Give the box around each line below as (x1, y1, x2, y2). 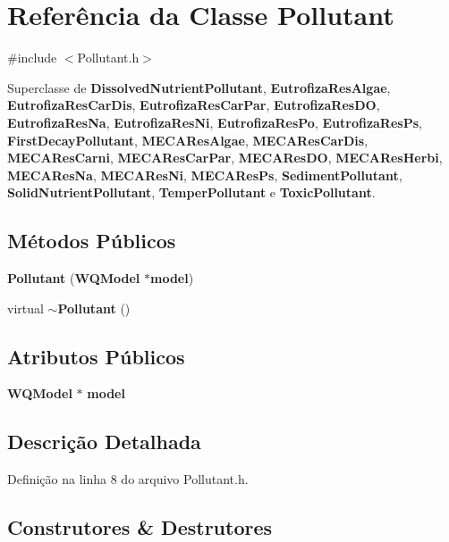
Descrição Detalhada (7, 428, 201, 455)
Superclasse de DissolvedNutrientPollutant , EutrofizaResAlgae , (7, 78, 391, 96)
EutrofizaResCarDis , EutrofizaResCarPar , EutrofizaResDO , (7, 96, 380, 114)
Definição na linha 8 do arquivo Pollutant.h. (7, 470, 249, 488)
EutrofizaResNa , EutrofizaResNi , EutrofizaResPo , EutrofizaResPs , (7, 113, 422, 131)
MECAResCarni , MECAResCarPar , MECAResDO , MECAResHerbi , (7, 148, 443, 167)
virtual (7, 298, 44, 317)
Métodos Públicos (7, 227, 176, 254)
